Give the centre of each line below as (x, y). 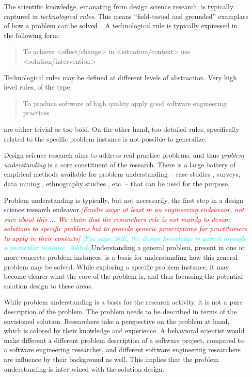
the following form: (32, 35)
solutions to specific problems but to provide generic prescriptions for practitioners (126, 228)
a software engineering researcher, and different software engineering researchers (122, 350)
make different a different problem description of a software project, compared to (124, 340)
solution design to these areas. (48, 285)
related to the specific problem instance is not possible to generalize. (105, 138)
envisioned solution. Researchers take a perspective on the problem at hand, (117, 321)
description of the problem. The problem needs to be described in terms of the (120, 312)
